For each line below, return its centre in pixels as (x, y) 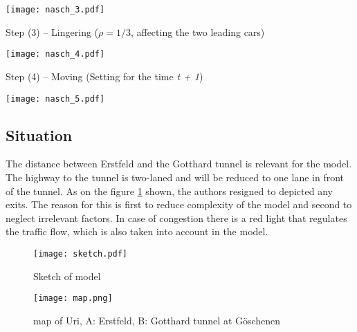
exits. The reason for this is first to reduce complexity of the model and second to (179, 204)
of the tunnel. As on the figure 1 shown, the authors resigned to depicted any (169, 191)
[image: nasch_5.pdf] (55, 99)
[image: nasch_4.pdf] (55, 54)
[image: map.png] (73, 298)
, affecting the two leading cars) (198, 31)
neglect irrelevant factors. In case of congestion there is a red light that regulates (176, 218)
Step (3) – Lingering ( (52, 31)
